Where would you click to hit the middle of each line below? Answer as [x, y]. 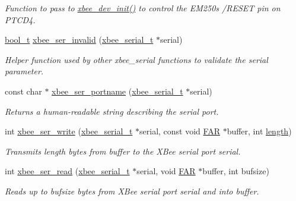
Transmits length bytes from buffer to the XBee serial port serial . [123, 151]
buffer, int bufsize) [236, 171]
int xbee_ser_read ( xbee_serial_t [67, 171]
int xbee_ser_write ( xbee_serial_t [69, 131]
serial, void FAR [166, 171]
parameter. [24, 71]
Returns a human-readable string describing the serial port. [112, 111]
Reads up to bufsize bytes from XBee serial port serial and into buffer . [132, 191]
